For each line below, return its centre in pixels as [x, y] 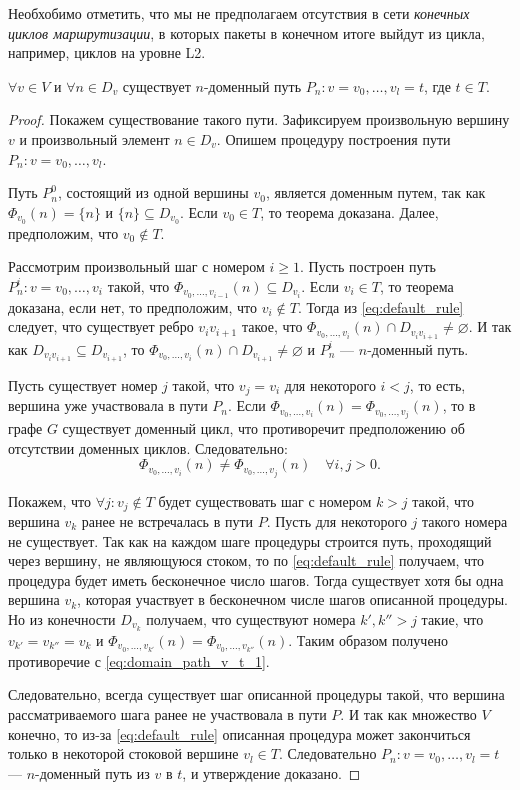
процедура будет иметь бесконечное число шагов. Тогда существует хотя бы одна [256, 579]
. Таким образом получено [368, 639]
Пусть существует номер [83, 384]
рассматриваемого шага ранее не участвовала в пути [167, 714]
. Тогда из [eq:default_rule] [380, 306]
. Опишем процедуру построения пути [333, 138]
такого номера [464, 520]
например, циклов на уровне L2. [107, 52]
